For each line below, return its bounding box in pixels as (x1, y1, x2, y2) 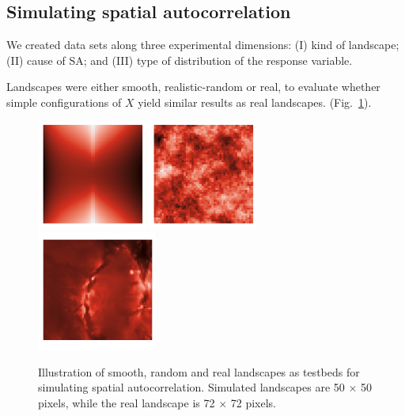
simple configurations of (6, 93, 122, 110)
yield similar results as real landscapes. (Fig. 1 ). (138, 93, 372, 110)
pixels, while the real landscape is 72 (38, 395, 215, 411)
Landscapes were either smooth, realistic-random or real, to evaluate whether (6, 78, 380, 95)
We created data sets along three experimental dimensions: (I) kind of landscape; (6, 36, 399, 53)
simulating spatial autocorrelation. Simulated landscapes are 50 (38, 379, 345, 395)
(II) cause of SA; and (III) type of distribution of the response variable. (6, 51, 353, 68)
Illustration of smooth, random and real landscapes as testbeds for (38, 363, 360, 380)
